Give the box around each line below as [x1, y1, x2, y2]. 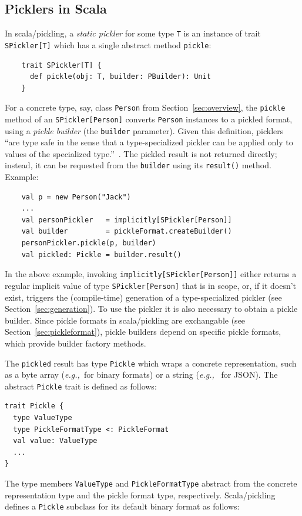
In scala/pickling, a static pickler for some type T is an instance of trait [5, 27, 261, 39]
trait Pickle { [5, 402, 64, 411]
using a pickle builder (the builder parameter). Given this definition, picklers [5, 124, 284, 137]
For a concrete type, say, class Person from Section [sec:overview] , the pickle [5, 101, 286, 114]
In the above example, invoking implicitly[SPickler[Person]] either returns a [5, 268, 297, 280]
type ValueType [13, 414, 72, 422]
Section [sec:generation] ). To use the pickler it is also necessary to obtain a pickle [5, 302, 298, 315]
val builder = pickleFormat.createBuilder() [21, 227, 232, 236]
